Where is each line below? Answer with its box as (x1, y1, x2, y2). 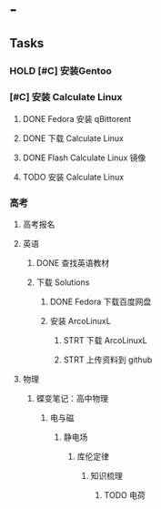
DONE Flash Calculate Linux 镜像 (22, 152, 146, 163)
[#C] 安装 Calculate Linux (9, 91, 123, 104)
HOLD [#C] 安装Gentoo (9, 64, 112, 76)
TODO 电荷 (104, 490, 146, 501)
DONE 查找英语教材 (35, 258, 110, 269)
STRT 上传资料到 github (63, 354, 153, 365)
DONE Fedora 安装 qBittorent (22, 113, 132, 124)
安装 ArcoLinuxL (49, 316, 111, 327)
